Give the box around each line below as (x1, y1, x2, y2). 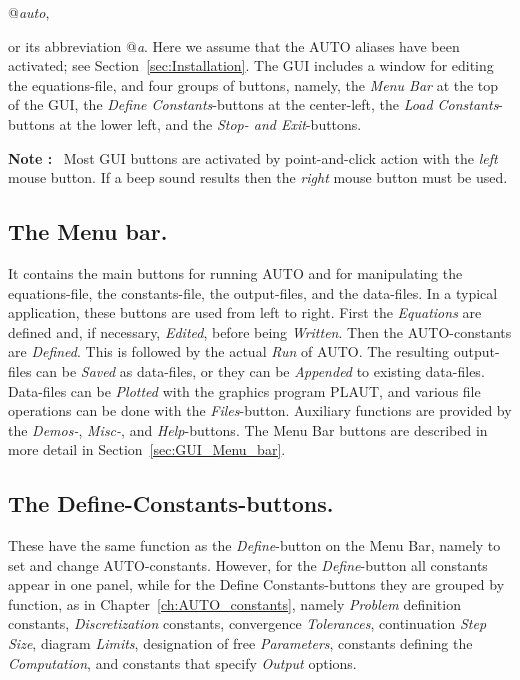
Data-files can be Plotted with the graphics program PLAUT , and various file (8, 380, 481, 401)
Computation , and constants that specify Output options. (8, 652, 357, 673)
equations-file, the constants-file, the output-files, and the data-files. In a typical (8, 282, 498, 303)
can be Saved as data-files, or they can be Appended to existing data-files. (36, 360, 485, 381)
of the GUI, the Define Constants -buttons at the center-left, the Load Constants (8, 94, 499, 115)
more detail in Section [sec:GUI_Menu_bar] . (8, 439, 286, 460)
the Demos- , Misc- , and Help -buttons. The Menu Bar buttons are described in (8, 419, 488, 440)
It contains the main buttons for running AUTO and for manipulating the (8, 262, 463, 283)
